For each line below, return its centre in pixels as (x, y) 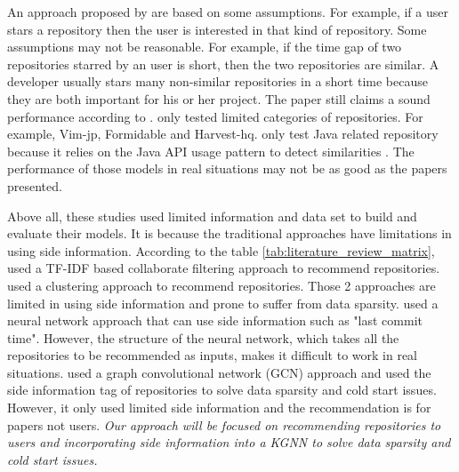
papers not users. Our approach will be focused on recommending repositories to (224, 424)
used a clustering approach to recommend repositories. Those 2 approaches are (221, 285)
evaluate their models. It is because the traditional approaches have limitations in (229, 233)
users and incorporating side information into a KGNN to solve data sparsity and (229, 442)
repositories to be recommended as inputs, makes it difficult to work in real (212, 355)
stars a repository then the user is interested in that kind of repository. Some (217, 29)
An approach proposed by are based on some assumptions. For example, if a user (228, 12)
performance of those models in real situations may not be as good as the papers (227, 168)
